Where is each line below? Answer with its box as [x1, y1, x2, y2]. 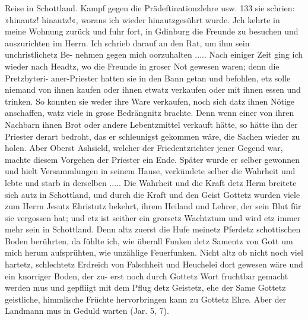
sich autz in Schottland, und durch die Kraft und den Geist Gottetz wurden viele [5, 188, 300, 200]
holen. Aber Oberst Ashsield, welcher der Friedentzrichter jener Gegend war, [5, 141, 283, 154]
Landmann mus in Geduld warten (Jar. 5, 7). [5, 304, 169, 317]
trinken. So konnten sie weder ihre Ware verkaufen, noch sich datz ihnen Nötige [5, 95, 295, 107]
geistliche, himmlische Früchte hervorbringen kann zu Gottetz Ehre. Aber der [5, 292, 287, 305]
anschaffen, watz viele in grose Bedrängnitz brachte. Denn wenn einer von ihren [5, 106, 294, 119]
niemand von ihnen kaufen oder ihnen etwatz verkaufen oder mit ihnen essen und [5, 83, 301, 96]
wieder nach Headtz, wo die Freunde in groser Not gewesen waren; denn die [5, 59, 280, 72]
